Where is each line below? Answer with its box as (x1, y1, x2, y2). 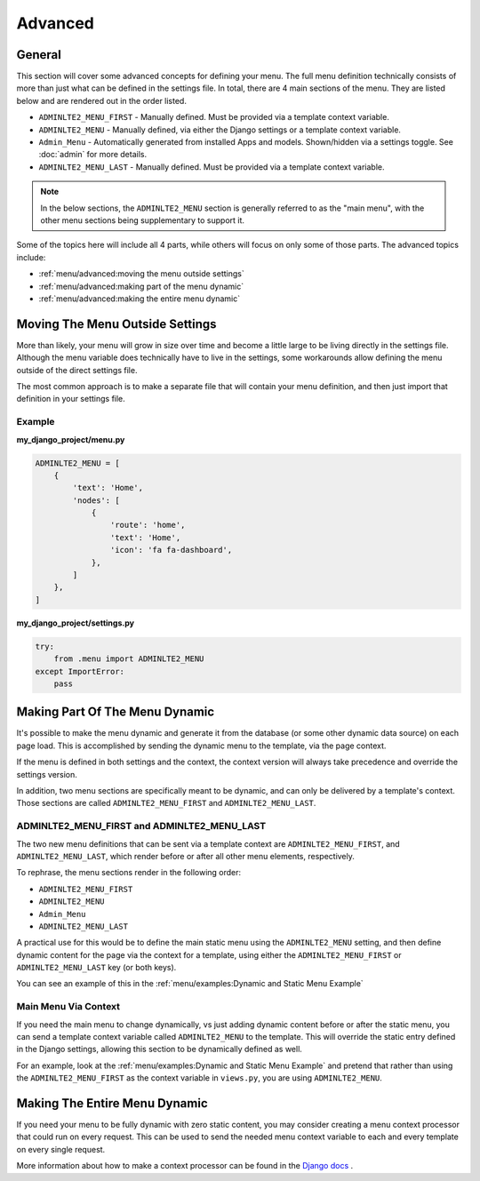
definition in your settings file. (16, 394, 126, 404)
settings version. (16, 769, 77, 779)
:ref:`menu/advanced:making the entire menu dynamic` (38, 293, 240, 304)
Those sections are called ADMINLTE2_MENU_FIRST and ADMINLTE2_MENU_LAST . (16, 798, 316, 809)
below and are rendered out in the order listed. (16, 95, 187, 106)
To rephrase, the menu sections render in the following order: (16, 867, 242, 878)
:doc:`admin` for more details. (38, 149, 147, 160)
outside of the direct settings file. (16, 364, 138, 375)
